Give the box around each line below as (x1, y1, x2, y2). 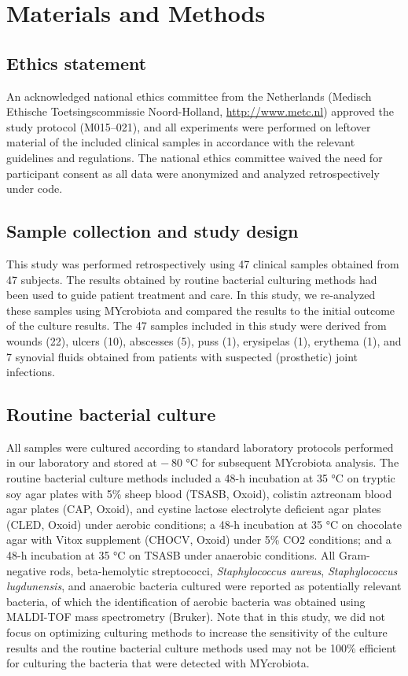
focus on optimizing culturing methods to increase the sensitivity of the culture (6, 624, 388, 641)
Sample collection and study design (6, 219, 299, 243)
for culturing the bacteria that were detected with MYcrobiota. (6, 655, 310, 671)
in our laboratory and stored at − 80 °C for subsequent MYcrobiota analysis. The (6, 454, 399, 471)
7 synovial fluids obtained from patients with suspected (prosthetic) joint (6, 348, 358, 364)
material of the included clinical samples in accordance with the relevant (6, 134, 355, 150)
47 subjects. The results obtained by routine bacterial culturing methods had (6, 271, 377, 287)
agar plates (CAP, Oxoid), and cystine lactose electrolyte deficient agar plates (6, 501, 381, 517)
